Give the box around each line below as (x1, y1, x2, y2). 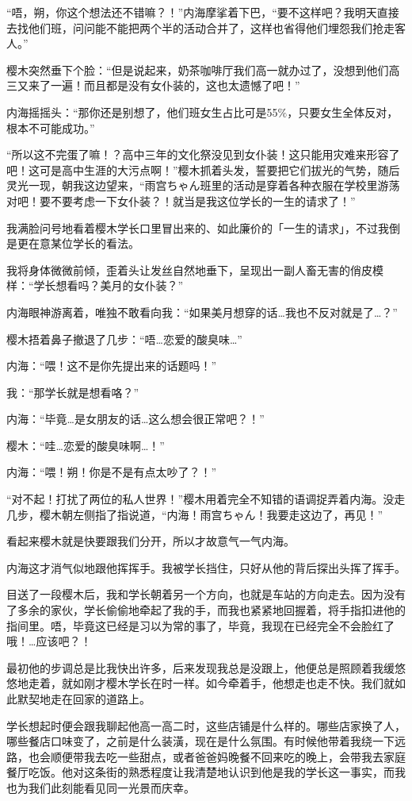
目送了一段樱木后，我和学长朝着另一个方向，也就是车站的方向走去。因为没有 (6, 586, 406, 603)
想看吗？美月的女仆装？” (55, 277, 184, 294)
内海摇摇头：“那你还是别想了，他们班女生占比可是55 (6, 103, 278, 120)
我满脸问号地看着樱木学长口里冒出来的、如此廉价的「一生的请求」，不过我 (6, 219, 389, 236)
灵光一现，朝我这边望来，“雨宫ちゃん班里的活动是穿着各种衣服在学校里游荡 (6, 177, 400, 194)
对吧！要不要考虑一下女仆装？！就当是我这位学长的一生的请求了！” (6, 192, 356, 209)
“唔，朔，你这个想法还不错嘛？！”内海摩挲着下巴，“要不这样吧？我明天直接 (6, 4, 399, 20)
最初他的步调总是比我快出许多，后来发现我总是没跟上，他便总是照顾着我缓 (6, 659, 395, 676)
